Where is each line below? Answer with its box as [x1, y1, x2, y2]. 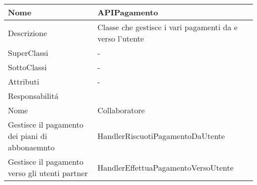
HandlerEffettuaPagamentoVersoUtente [97, 161, 234, 173]
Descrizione [8, 27, 47, 39]
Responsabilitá [8, 90, 59, 101]
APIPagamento [97, 6, 158, 18]
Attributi [8, 76, 40, 87]
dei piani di [8, 130, 47, 141]
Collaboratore [97, 104, 145, 116]
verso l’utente [97, 33, 144, 44]
